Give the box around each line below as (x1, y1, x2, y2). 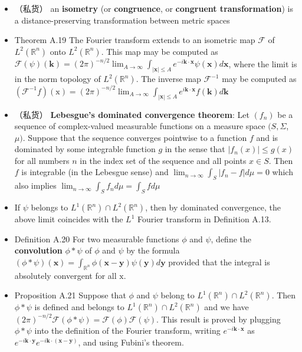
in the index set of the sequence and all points (80, 154, 247, 166)
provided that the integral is (168, 255, 270, 268)
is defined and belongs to (34, 301, 124, 313)
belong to (160, 289, 195, 301)
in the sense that (165, 143, 225, 155)
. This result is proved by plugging (156, 312, 281, 325)
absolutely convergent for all (14, 269, 117, 281)
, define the (211, 232, 251, 245)
